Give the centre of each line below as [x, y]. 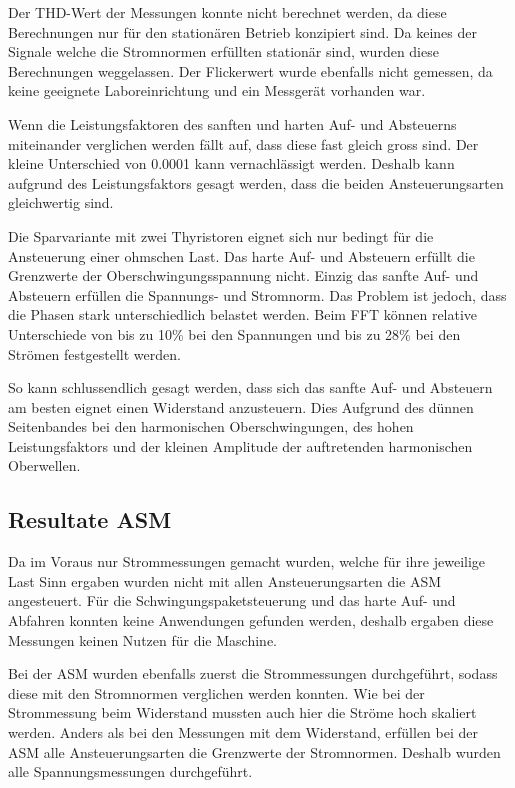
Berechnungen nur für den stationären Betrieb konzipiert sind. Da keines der [242, 31]
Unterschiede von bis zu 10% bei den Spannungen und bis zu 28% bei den [234, 333]
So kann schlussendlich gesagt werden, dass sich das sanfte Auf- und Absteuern [250, 387]
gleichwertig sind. [61, 202]
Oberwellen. [44, 465]
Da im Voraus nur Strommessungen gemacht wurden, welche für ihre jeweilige [247, 561]
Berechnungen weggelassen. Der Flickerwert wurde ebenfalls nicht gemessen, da [250, 70]
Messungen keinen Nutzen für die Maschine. [142, 639]
